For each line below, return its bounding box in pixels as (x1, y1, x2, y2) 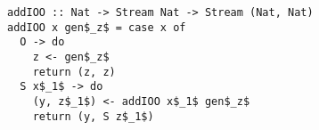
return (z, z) (32, 65, 116, 78)
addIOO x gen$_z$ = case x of (7, 20, 186, 34)
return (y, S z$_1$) (32, 110, 154, 123)
